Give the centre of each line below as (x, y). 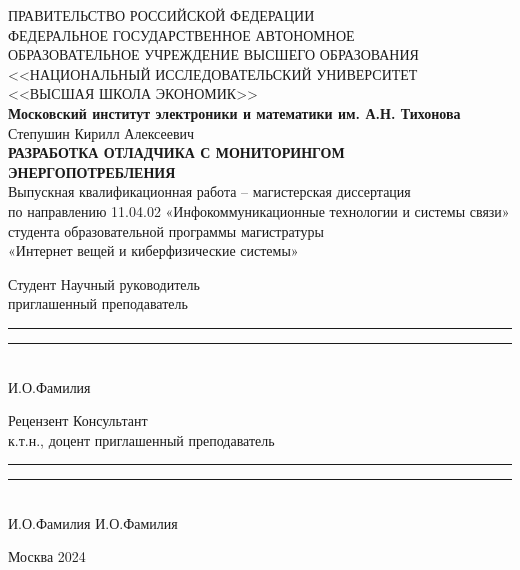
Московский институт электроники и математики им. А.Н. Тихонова (234, 112)
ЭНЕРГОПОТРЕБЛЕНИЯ (92, 171)
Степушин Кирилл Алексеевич (101, 132)
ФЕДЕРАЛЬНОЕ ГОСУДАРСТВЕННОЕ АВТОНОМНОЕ (181, 34)
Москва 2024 (47, 556)
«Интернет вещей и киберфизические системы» (153, 250)
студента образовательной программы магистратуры (166, 230)
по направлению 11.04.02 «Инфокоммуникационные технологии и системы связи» (259, 210)
